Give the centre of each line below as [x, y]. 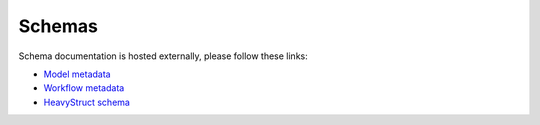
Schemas [58, 26]
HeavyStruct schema [86, 102]
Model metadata [77, 74]
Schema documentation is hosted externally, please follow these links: [163, 56]
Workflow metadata [84, 88]
